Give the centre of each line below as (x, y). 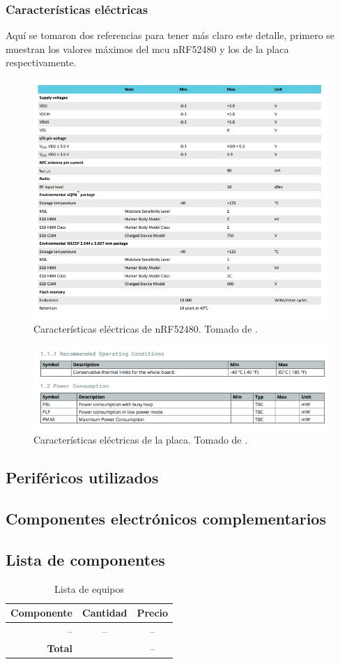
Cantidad (105, 613)
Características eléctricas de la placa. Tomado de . (141, 440)
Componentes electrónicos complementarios (166, 519)
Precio (153, 613)
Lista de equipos (89, 588)
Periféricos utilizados (82, 477)
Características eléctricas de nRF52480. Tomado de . (146, 329)
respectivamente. (41, 62)
